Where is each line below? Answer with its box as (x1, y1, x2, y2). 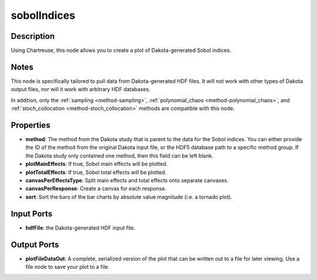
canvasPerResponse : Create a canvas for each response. (25, 185, 167, 192)
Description (11, 31, 55, 41)
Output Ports (11, 239, 59, 249)
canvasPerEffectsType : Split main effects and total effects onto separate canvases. (25, 177, 229, 184)
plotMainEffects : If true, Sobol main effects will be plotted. (25, 161, 168, 168)
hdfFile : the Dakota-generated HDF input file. (25, 224, 136, 231)
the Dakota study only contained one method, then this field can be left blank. (25, 152, 214, 159)
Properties (11, 120, 50, 130)
